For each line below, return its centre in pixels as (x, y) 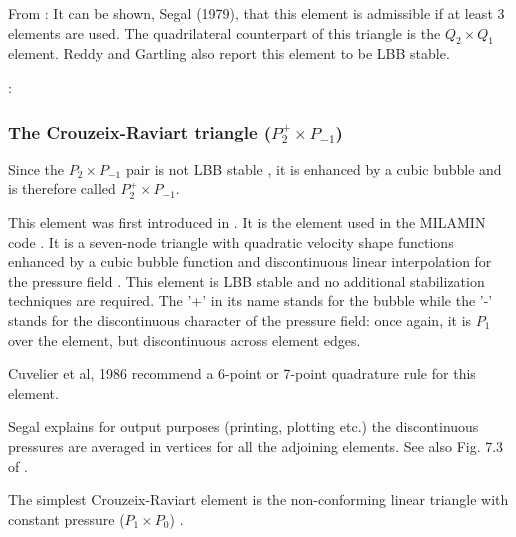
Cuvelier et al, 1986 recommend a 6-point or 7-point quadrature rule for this (242, 373)
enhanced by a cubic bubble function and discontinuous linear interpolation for (250, 261)
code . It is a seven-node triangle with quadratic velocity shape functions (231, 241)
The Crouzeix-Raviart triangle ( (140, 131)
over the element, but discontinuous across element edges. (184, 339)
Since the (36, 168)
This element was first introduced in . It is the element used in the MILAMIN (247, 222)
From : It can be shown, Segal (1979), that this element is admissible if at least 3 (256, 13)
